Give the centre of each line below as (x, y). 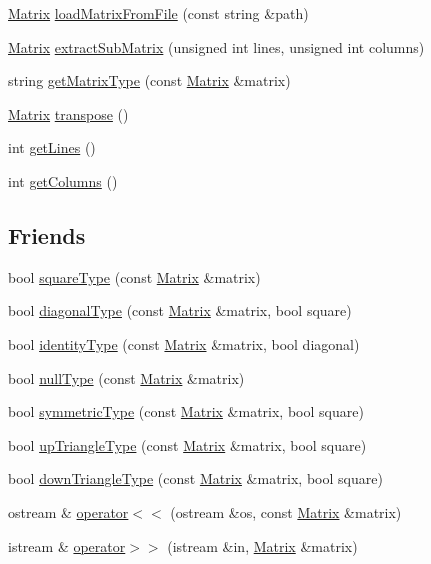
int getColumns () (63, 180)
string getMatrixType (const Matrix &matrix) (149, 80)
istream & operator (67, 545)
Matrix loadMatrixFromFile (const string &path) (158, 13)
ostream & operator (68, 511)
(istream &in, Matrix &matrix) (262, 545)
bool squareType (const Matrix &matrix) (134, 276)
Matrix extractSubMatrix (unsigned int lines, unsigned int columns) (216, 46)
